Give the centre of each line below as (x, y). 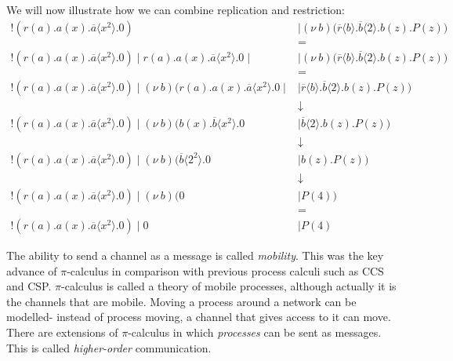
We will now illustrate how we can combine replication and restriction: (176, 9)
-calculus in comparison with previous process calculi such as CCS (225, 270)
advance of (32, 270)
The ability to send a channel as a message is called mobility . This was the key (195, 255)
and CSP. (29, 286)
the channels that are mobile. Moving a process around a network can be (181, 301)
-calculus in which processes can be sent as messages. (255, 332)
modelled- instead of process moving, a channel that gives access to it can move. (199, 317)
